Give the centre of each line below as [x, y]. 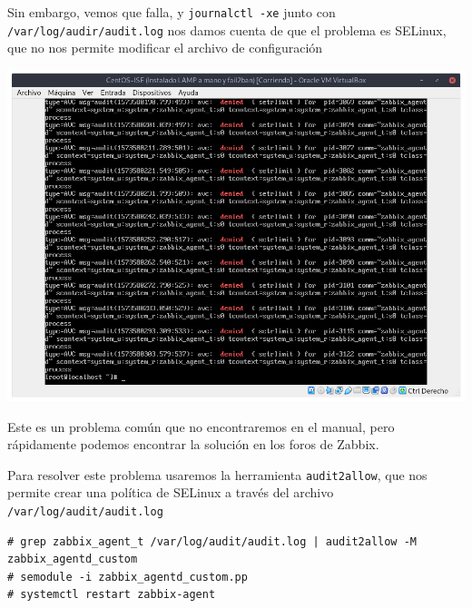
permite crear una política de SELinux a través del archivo [171, 492]
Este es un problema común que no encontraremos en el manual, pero [201, 426]
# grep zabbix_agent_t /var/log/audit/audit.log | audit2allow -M [212, 541]
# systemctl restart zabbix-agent [112, 595]
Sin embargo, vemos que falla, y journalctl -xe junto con [172, 12]
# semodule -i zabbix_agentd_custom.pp [128, 577]
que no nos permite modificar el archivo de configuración [165, 48]
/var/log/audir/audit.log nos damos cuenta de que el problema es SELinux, [227, 29]
